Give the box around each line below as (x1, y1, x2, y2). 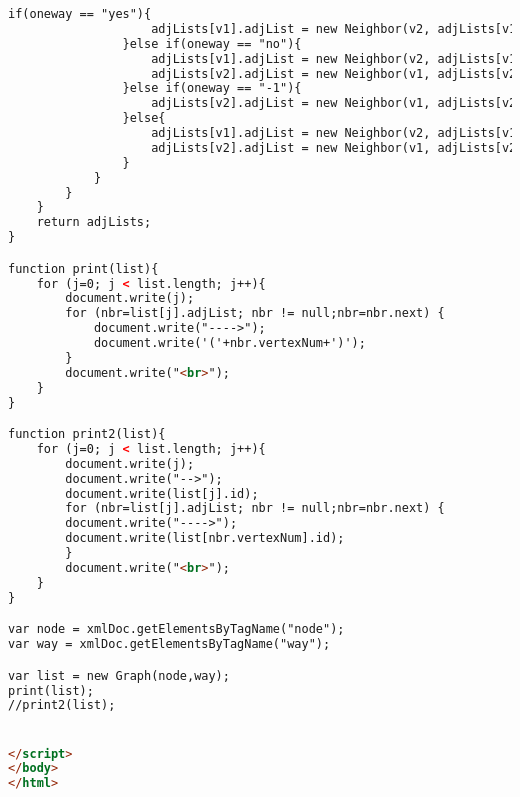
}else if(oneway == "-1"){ (122, 81, 302, 96)
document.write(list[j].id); (65, 486, 259, 501)
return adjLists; (36, 215, 152, 230)
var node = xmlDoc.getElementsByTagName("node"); (8, 622, 345, 637)
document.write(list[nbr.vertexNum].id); (65, 531, 345, 546)
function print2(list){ (8, 427, 166, 442)
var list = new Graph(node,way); (8, 668, 230, 683)
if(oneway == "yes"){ (8, 7, 152, 21)
